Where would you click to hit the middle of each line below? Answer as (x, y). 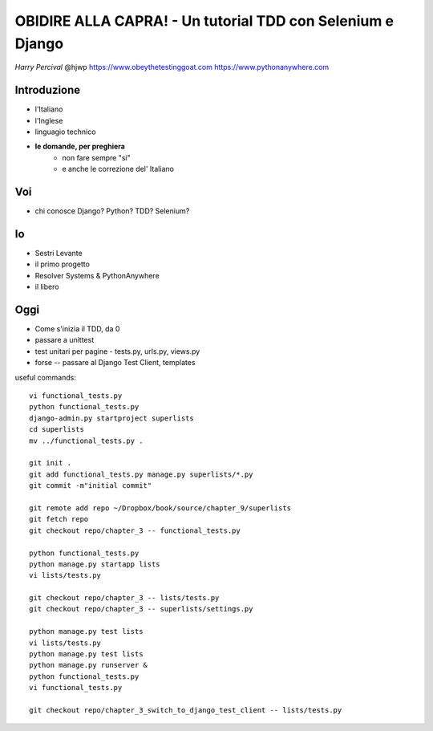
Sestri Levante (59, 254)
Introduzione (48, 90)
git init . (51, 463)
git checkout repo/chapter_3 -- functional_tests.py (135, 530)
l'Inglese (49, 120)
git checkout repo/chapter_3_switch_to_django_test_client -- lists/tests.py (186, 710)
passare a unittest (65, 340)
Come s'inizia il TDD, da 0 (77, 329)
